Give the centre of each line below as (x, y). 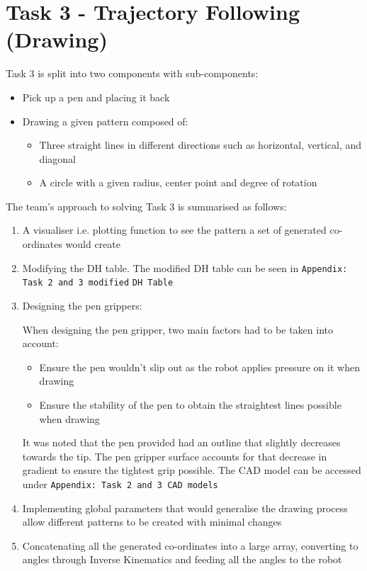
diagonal (57, 158)
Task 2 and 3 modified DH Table (98, 283)
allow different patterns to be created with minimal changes (152, 522)
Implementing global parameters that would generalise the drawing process (185, 508)
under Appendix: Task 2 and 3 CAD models (120, 484)
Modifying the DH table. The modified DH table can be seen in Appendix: (185, 267)
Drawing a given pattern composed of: (105, 121)
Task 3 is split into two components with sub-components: (132, 73)
